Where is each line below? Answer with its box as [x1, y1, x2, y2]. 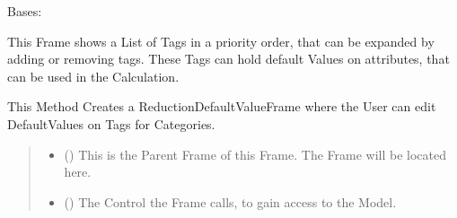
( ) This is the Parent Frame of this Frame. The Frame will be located [64, 144, 447, 163]
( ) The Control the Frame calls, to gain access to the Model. [64, 192, 397, 211]
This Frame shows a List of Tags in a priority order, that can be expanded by [7, 31, 435, 50]
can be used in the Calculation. [7, 66, 180, 85]
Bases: [7, 2, 42, 20]
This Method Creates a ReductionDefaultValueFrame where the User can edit [7, 97, 436, 116]
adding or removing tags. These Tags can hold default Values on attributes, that [7, 49, 450, 68]
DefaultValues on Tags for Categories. [7, 114, 215, 133]
